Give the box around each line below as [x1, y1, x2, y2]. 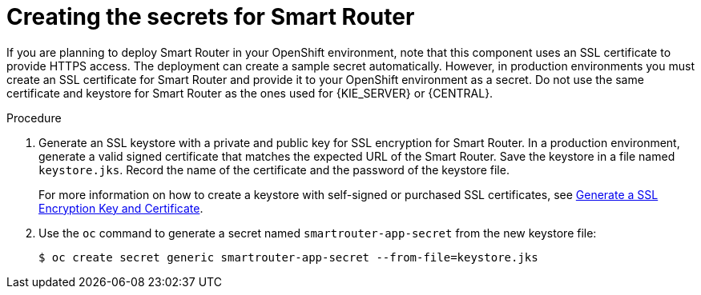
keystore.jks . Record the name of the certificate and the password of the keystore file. [38, 162, 510, 177]
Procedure [6, 110, 62, 125]
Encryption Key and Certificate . [38, 201, 203, 215]
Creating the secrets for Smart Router [6, 3, 415, 30]
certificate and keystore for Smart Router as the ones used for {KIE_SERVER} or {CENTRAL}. [6, 86, 494, 100]
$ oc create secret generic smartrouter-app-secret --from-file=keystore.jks [38, 250, 538, 264]
